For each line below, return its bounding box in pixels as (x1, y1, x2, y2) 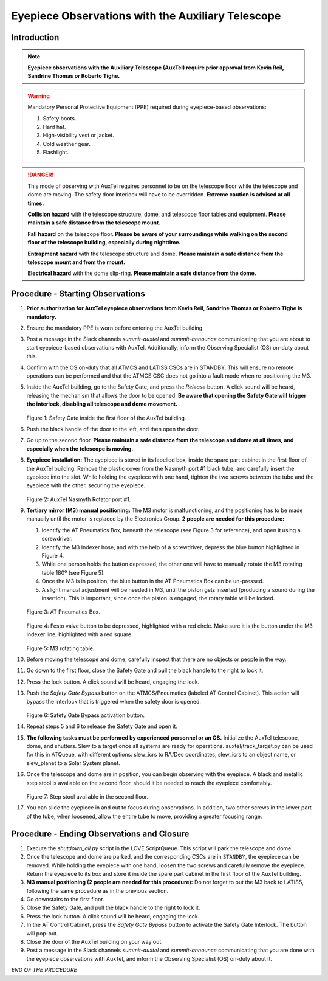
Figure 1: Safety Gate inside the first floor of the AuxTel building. (26, 414, 186, 421)
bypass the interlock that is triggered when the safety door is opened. (26, 698, 202, 705)
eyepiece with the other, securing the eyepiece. (26, 482, 146, 489)
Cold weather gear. (43, 140, 91, 147)
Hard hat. (43, 123, 66, 130)
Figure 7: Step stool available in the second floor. (26, 793, 149, 800)
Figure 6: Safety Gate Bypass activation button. (26, 712, 145, 719)
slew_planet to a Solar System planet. (26, 759, 121, 766)
